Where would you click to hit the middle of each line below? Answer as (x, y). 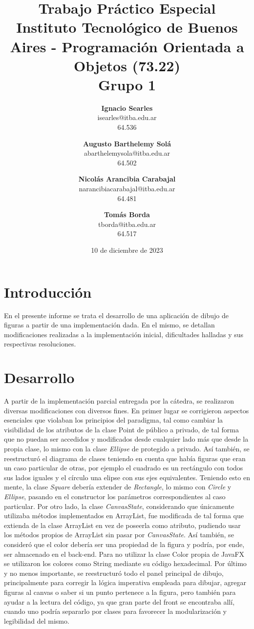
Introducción (48, 292)
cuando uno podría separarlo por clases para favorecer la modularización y (115, 611)
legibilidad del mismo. (37, 620)
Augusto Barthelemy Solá (127, 143)
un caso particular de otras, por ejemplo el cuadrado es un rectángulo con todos (124, 468)
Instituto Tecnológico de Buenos (127, 27)
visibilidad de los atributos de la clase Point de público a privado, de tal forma (121, 429)
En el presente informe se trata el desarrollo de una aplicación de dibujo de (116, 315)
